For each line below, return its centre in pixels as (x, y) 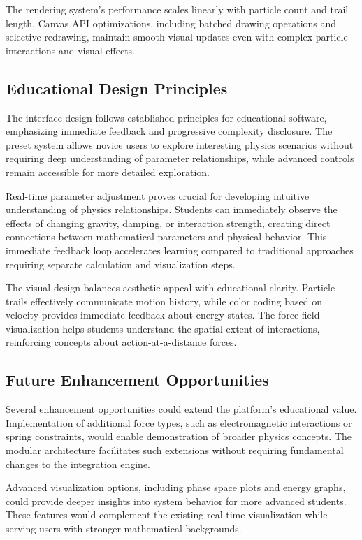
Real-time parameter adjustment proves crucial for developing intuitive (158, 195)
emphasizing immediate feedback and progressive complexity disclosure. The (169, 131)
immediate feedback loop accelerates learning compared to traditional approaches (180, 250)
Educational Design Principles (117, 88)
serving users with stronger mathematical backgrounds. (124, 528)
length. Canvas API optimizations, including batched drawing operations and (171, 23)
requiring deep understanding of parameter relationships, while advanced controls (180, 158)
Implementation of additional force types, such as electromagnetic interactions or (179, 422)
